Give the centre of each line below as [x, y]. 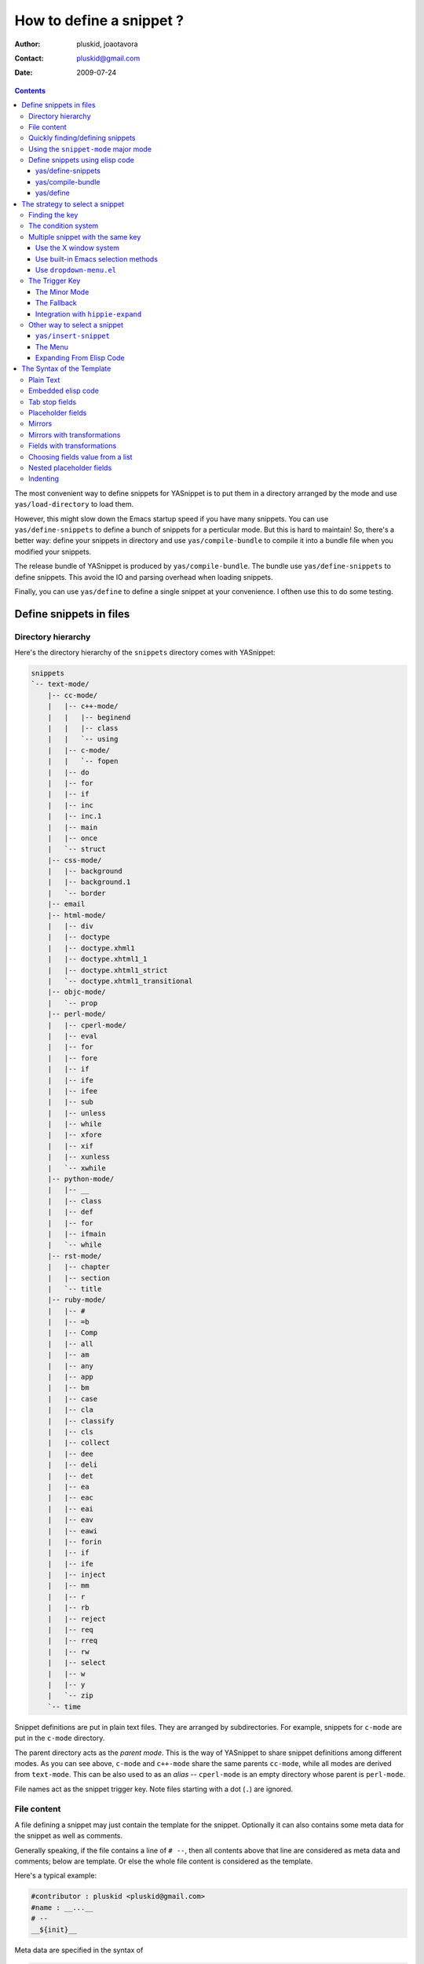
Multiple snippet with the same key [85, 236]
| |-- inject [77, 1575]
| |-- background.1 [89, 882]
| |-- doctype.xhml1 [91, 948]
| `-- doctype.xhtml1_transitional [120, 981]
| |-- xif [71, 1146]
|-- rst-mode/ [75, 1256]
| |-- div [71, 926]
